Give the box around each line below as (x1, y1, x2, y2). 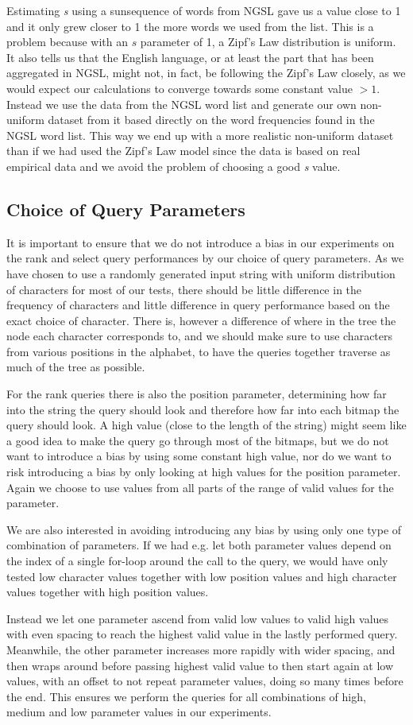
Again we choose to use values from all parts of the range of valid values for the (6, 479, 394, 495)
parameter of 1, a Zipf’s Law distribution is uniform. (140, 33, 396, 50)
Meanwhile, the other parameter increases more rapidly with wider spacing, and (6, 641, 396, 657)
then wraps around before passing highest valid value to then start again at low (6, 657, 394, 673)
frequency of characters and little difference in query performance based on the (6, 297, 390, 313)
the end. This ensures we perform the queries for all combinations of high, (6, 688, 366, 704)
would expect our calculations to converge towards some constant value (6, 79, 353, 96)
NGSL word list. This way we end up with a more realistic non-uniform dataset (6, 126, 394, 143)
